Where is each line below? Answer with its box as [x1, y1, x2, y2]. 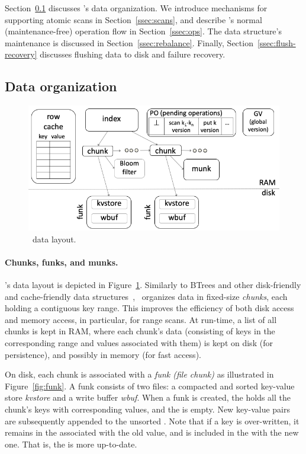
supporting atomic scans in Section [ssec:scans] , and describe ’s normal [5, 13, 262, 25]
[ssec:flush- [257, 36, 296, 49]
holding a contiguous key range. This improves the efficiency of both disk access [5, 302, 294, 314]
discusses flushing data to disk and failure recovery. [40, 48, 226, 60]
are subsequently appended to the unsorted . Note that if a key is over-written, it [5, 414, 299, 427]
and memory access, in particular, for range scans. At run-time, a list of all [5, 313, 277, 325]
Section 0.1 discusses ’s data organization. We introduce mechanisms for [5, 2, 268, 14]
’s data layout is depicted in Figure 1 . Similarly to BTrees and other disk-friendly [5, 278, 301, 290]
